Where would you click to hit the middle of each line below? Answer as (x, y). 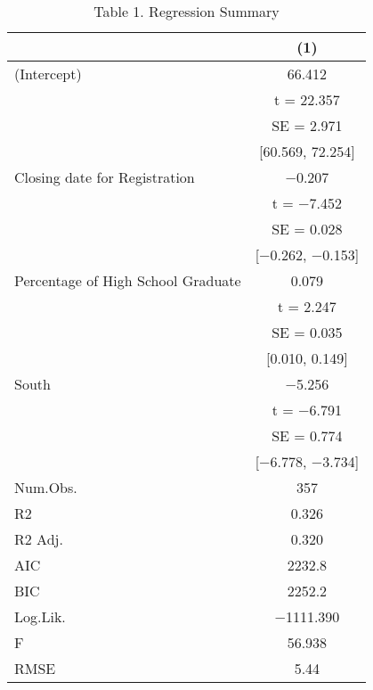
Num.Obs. (46, 487)
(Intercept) (48, 74)
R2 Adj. (39, 539)
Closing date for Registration (105, 177)
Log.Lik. (40, 616)
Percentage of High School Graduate (128, 280)
